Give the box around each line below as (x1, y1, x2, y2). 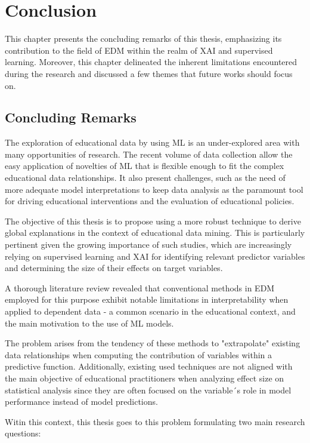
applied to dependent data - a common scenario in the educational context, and (5, 305, 296, 318)
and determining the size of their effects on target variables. (5, 262, 223, 274)
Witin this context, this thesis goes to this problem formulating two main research (5, 415, 305, 427)
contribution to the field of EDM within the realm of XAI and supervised (5, 44, 273, 56)
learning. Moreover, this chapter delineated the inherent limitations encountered (5, 56, 297, 68)
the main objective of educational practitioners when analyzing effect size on (5, 371, 284, 384)
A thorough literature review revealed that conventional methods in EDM (5, 281, 275, 294)
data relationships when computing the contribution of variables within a (5, 348, 272, 361)
